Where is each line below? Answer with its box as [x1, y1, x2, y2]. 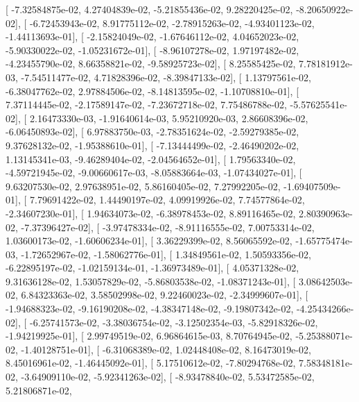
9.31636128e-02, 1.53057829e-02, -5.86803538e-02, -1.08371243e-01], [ [6, 274, 296, 288]
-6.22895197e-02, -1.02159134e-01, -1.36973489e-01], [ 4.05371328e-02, [6, 260, 299, 275]
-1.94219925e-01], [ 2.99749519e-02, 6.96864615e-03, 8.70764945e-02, [6, 328, 292, 343]
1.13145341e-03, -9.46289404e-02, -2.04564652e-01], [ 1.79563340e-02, [6, 151, 296, 166]
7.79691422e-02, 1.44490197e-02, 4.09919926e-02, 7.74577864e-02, [29, 192, 305, 207]
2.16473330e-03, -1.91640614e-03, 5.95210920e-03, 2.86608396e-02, [29, 110, 308, 125]
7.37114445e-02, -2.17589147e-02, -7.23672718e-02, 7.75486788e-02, [6, 97, 287, 112]
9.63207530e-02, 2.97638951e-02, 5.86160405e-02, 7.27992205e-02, [6, 178, 281, 193]
